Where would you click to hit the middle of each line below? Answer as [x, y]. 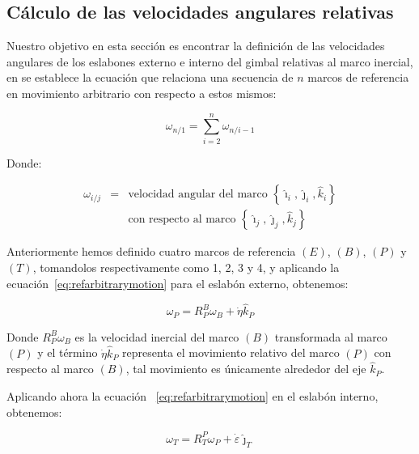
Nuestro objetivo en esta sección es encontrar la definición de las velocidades [196, 46]
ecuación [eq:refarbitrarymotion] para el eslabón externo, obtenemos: [178, 283]
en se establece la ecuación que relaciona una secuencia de [150, 77]
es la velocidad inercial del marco [157, 336]
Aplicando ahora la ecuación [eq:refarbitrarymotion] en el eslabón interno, [193, 396]
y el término [68, 352]
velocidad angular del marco [198, 195]
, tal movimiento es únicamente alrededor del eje [246, 369]
